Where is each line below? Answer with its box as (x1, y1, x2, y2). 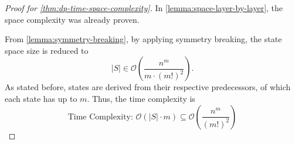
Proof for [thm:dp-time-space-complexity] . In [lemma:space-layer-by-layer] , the (5, 2, 283, 13)
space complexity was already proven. (5, 13, 140, 25)
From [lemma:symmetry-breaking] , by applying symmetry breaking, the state (5, 33, 282, 45)
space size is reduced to (5, 44, 89, 56)
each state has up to (5, 92, 77, 104)
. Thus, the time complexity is (87, 92, 195, 104)
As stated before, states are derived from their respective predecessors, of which (5, 81, 291, 93)
